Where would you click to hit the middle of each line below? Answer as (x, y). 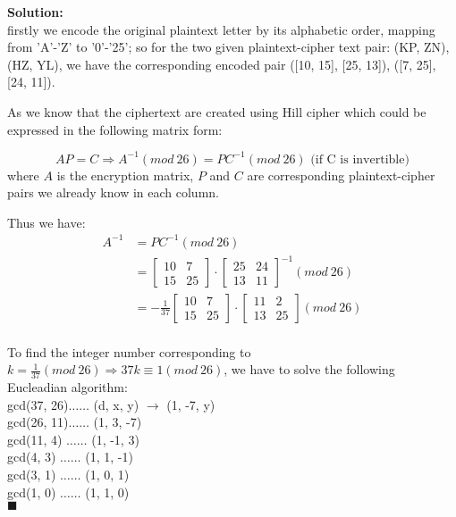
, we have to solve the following (309, 369)
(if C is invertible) (360, 159)
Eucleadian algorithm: (68, 386)
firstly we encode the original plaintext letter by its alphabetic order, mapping (221, 29)
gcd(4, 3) (32, 457)
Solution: (35, 12)
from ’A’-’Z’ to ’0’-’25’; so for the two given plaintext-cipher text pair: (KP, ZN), (228, 47)
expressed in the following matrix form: (115, 129)
